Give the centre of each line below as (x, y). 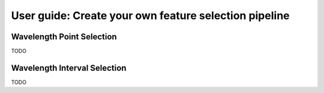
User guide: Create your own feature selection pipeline (150, 15)
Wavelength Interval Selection (69, 68)
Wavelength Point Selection (64, 37)
